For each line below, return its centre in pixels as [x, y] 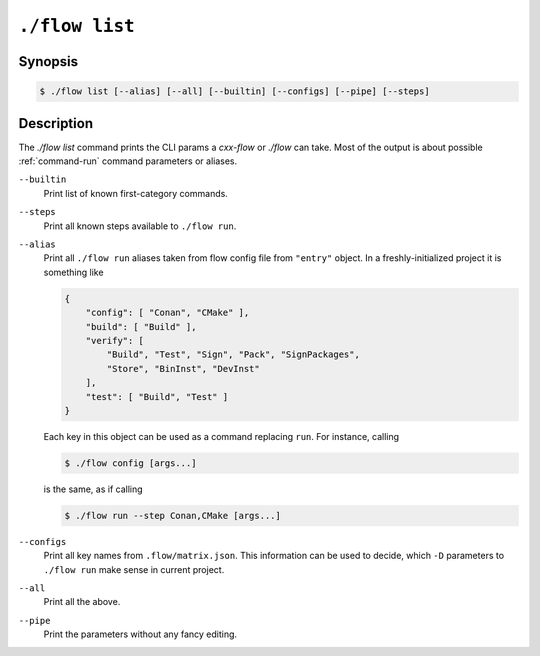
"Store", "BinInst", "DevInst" [183, 368]
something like [73, 272]
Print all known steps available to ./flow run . [140, 226]
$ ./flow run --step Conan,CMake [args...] [173, 515]
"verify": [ [115, 340]
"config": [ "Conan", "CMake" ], [167, 313]
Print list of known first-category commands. [136, 193]
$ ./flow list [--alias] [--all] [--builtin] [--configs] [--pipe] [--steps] [234, 91]
